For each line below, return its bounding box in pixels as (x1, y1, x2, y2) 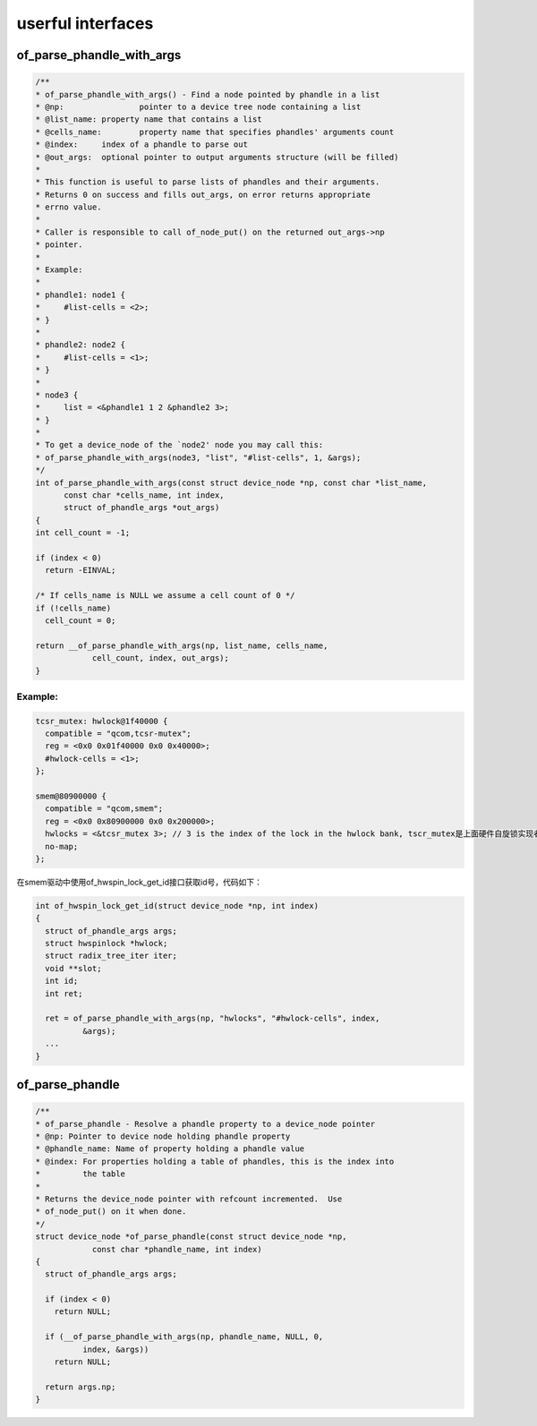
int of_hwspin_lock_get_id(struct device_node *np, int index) (35, 901, 320, 910)
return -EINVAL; (45, 565, 116, 576)
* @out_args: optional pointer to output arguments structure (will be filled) (35, 152, 399, 162)
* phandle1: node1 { (35, 289, 125, 300)
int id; (45, 976, 79, 986)
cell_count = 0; (45, 615, 116, 626)
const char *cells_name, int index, (64, 491, 225, 500)
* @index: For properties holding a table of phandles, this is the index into (35, 1156, 395, 1166)
